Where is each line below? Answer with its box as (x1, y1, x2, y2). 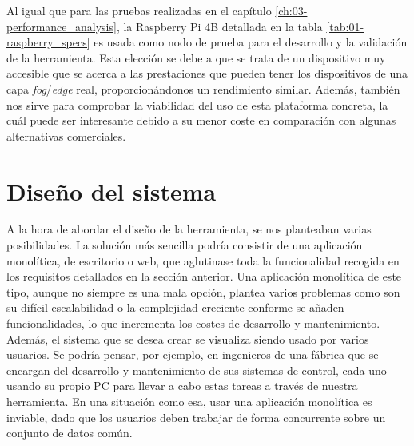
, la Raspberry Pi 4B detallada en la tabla (116, 18, 323, 34)
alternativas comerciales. (6, 127, 126, 144)
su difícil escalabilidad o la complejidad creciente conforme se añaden (6, 299, 344, 316)
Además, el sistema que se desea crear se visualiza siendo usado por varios (6, 330, 369, 347)
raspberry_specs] (6, 34, 90, 50)
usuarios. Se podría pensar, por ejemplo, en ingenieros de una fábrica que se (6, 346, 379, 363)
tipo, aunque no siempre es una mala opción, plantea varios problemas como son (6, 283, 400, 300)
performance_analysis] (6, 18, 117, 34)
